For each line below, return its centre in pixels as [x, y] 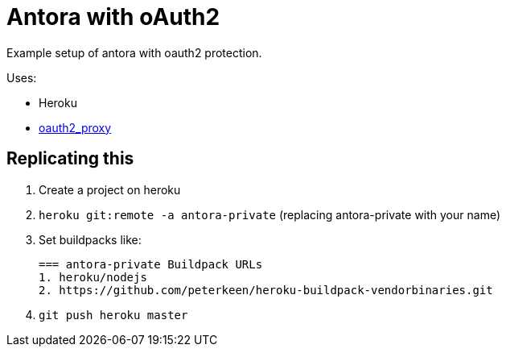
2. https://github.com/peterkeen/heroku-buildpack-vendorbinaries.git [266, 290]
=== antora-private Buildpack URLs [151, 264]
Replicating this [70, 159]
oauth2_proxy [75, 127]
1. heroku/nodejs [93, 277]
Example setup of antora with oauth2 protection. [134, 52]
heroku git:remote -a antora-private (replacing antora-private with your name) [270, 214]
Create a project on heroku [110, 189]
